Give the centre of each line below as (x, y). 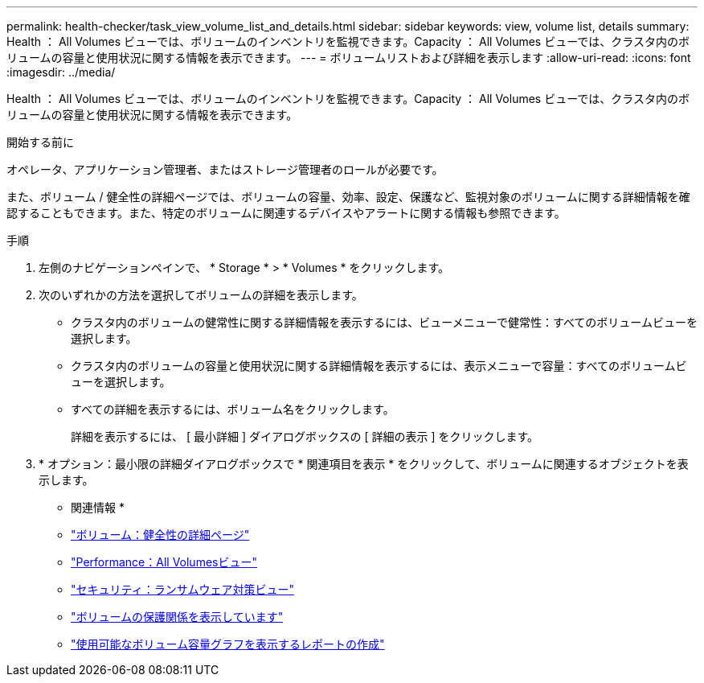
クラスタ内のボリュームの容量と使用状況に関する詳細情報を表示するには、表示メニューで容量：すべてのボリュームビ (379, 366)
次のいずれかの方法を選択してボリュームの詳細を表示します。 (201, 295)
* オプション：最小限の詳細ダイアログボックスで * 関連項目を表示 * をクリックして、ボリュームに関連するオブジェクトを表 (364, 464)
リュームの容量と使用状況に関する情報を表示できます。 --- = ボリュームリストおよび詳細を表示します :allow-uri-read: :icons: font (349, 58)
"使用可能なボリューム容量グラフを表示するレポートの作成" (228, 644)
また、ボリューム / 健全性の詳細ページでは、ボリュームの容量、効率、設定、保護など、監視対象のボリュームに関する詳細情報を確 (348, 197)
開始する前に (40, 142)
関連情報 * (98, 507)
